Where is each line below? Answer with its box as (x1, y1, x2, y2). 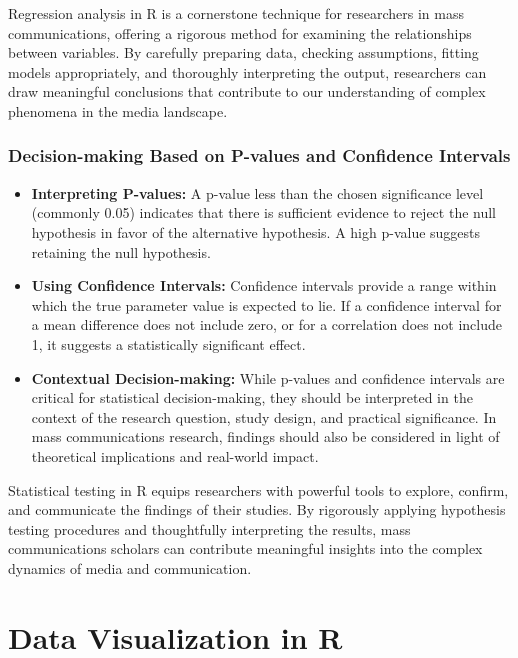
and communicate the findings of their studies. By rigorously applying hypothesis (8, 499, 506, 520)
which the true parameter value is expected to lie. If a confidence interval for (31, 294, 502, 315)
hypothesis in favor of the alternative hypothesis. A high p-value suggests (31, 221, 481, 242)
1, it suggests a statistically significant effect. (31, 333, 306, 354)
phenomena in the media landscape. (8, 100, 228, 121)
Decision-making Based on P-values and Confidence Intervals (8, 143, 511, 168)
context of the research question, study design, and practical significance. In (31, 406, 497, 427)
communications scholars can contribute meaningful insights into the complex (8, 538, 483, 559)
